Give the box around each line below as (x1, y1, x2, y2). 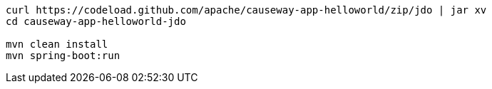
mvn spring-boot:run (6, 50, 121, 61)
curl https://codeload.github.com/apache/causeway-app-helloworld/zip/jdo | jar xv (6, 4, 487, 16)
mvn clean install (6, 38, 108, 50)
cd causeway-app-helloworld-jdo (6, 16, 186, 27)
